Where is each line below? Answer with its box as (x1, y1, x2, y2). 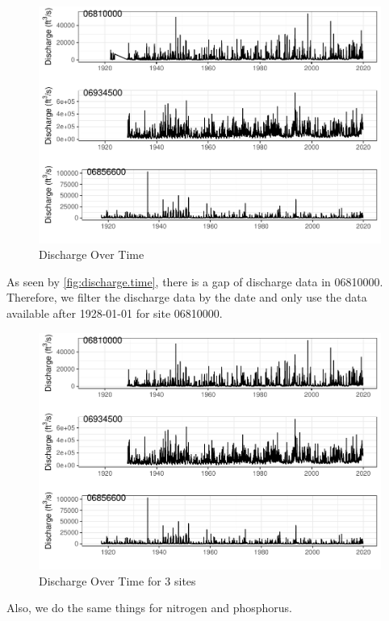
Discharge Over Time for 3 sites (39, 572, 196, 589)
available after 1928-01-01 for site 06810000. (6, 304, 223, 321)
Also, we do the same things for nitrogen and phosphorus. (6, 599, 293, 616)
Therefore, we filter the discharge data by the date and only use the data (6, 289, 367, 306)
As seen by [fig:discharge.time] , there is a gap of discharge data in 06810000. (6, 273, 383, 290)
